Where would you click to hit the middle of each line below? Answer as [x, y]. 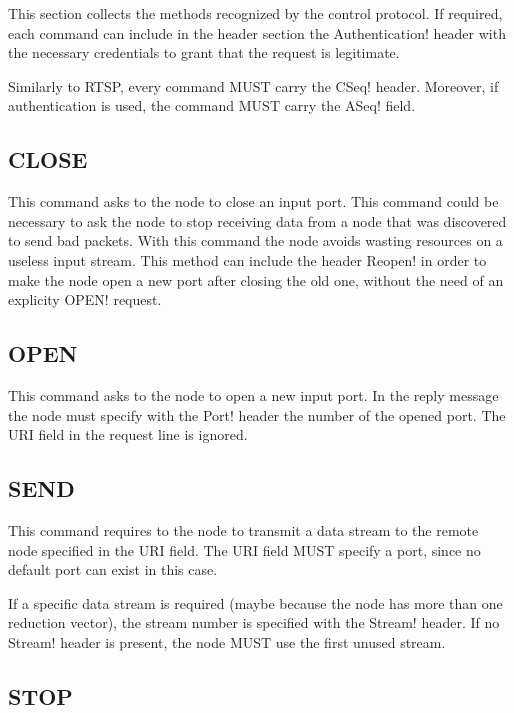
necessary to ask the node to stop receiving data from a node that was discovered [257, 220]
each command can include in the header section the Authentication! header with [257, 32]
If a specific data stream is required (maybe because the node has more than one [255, 602]
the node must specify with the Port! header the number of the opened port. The [257, 414]
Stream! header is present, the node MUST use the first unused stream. [227, 641]
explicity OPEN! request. [85, 299]
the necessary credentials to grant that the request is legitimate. [204, 52]
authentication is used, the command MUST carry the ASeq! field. [212, 105]
